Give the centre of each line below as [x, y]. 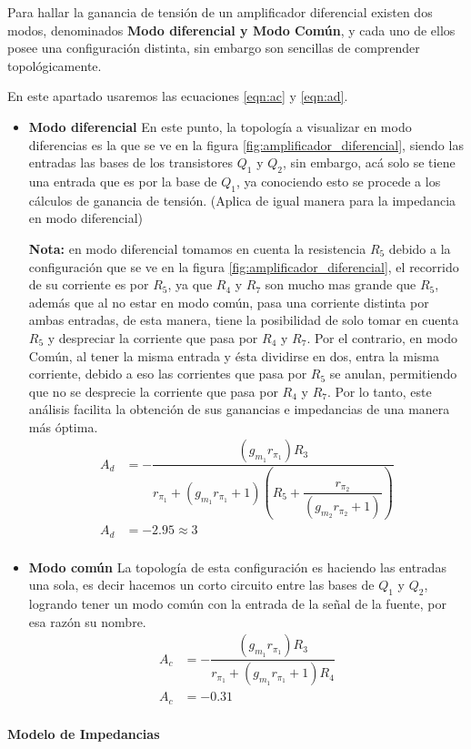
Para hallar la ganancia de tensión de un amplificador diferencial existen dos [220, 12]
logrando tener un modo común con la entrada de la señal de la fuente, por [237, 604]
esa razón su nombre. [87, 621]
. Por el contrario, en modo [382, 337]
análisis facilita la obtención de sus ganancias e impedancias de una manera [239, 409]
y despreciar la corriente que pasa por [153, 337]
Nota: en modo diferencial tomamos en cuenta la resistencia [197, 248]
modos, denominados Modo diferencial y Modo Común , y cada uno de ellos [231, 30]
